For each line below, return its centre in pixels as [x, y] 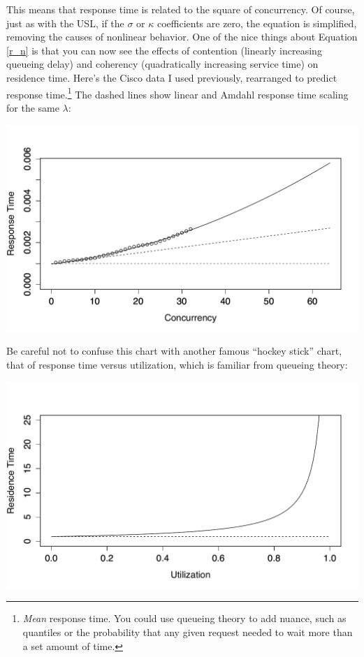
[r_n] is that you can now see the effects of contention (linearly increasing [164, 50]
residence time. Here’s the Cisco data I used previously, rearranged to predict [172, 77]
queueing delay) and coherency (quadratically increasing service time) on [162, 64]
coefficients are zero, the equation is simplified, [257, 23]
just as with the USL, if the [65, 23]
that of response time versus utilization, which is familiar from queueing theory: [177, 364]
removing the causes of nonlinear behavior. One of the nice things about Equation [182, 37]
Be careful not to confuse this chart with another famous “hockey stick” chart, [174, 351]
